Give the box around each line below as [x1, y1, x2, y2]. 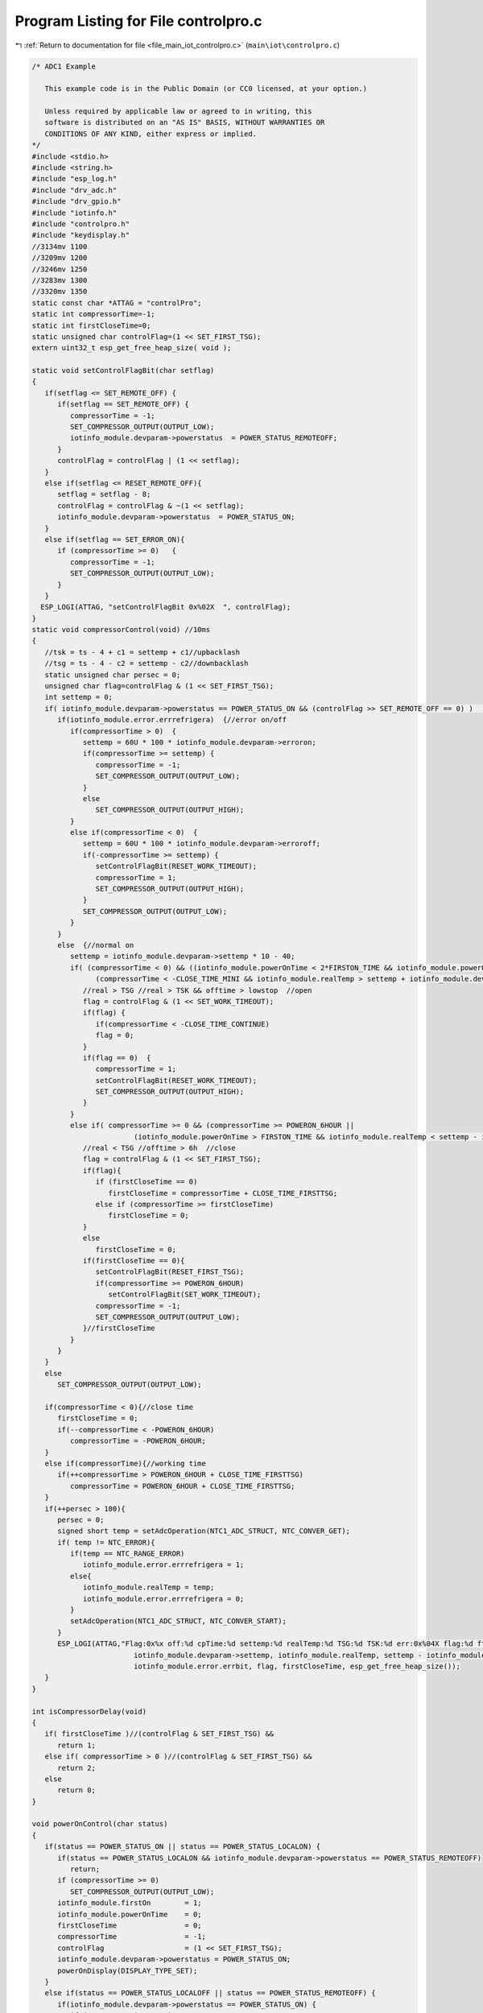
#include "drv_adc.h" [31, 185, 118, 195]
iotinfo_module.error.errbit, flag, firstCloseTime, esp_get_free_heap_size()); [133, 1662, 460, 1671]
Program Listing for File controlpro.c [14, 12, 262, 30]
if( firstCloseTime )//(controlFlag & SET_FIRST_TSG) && [44, 1730, 275, 1738]
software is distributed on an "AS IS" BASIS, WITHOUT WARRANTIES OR [44, 118, 325, 127]
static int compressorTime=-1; [31, 310, 156, 319]
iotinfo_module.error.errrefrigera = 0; [82, 1594, 245, 1603]
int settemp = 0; [44, 692, 113, 702]
